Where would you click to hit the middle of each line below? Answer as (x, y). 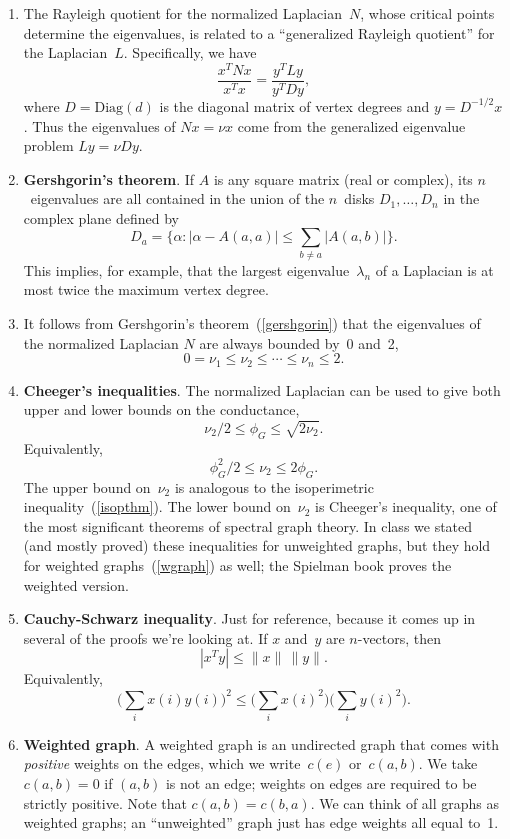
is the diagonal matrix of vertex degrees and (294, 105)
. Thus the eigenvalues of (99, 125)
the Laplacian (65, 52)
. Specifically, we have (190, 52)
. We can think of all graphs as (405, 802)
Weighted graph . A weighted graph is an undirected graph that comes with (261, 743)
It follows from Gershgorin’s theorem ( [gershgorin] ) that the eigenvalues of (252, 323)
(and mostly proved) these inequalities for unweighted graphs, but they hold (257, 545)
